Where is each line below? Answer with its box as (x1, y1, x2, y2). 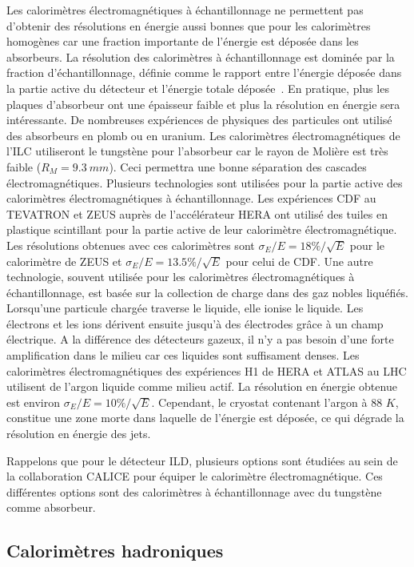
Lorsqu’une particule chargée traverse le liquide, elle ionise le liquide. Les (6, 300, 364, 316)
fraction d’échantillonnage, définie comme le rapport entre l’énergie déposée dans (6, 64, 402, 81)
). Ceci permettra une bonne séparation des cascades (109, 158, 367, 175)
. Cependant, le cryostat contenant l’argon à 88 (151, 393, 383, 410)
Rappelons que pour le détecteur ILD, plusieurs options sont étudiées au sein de (6, 452, 398, 468)
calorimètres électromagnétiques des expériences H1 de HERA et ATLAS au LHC (6, 362, 407, 379)
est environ (6, 393, 61, 410)
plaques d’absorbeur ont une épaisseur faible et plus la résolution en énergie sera (6, 95, 400, 112)
